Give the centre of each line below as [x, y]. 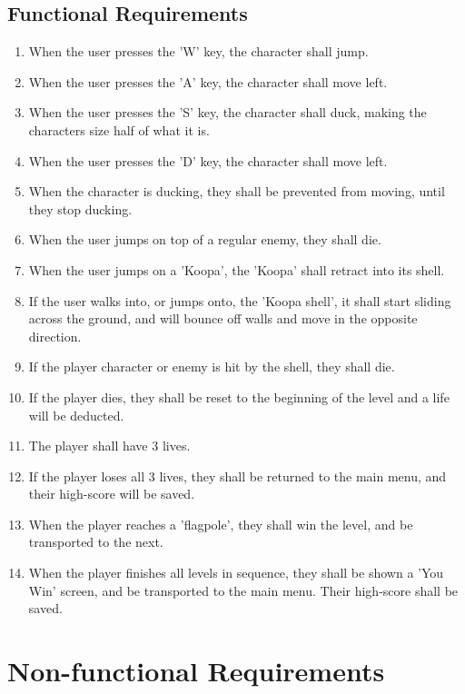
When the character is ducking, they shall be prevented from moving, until [237, 191]
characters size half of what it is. [119, 129]
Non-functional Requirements [196, 671]
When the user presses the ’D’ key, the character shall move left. [208, 160]
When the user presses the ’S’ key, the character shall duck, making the [228, 112]
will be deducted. [76, 415]
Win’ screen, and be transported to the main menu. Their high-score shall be [243, 590]
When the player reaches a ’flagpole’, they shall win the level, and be [221, 524]
